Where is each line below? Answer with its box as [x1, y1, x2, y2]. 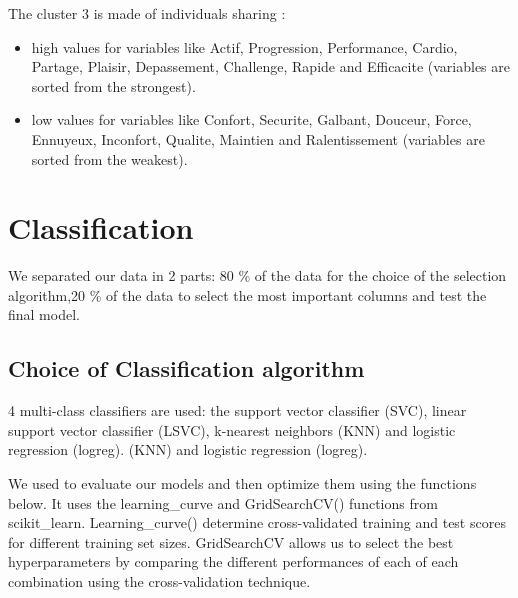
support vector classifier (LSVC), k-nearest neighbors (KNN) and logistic [8, 419, 456, 440]
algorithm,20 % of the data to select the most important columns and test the [8, 284, 487, 305]
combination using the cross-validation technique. [8, 571, 311, 592]
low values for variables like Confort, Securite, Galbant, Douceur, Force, [31, 109, 472, 130]
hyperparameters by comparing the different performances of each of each [8, 551, 459, 572]
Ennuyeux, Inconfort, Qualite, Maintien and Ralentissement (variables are [31, 128, 485, 149]
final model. [8, 304, 80, 325]
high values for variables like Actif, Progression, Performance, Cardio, [31, 36, 458, 57]
